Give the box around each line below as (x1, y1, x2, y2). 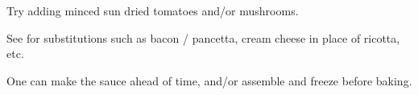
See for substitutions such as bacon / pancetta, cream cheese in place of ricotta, (6, 29, 400, 46)
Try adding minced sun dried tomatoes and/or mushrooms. (6, 2, 299, 19)
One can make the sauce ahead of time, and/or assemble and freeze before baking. (6, 72, 412, 89)
